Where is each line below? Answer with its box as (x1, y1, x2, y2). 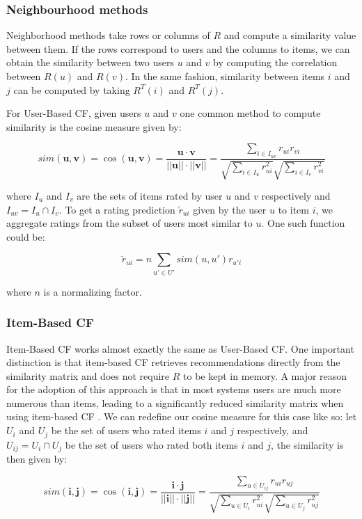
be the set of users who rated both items (65, 437, 238, 452)
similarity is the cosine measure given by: (6, 119, 182, 134)
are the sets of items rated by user (77, 189, 223, 202)
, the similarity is (271, 437, 344, 452)
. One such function (261, 216, 345, 230)
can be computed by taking (13, 82, 130, 97)
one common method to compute (180, 106, 321, 120)
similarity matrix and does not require (6, 368, 170, 383)
